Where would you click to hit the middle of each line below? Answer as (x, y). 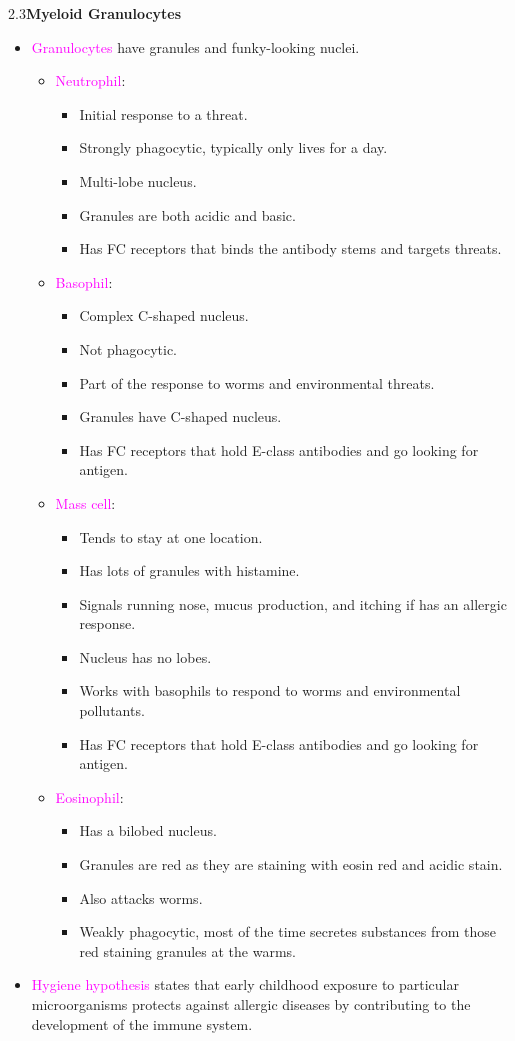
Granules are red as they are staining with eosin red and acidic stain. (291, 864)
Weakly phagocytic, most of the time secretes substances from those (288, 931)
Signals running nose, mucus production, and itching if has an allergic (293, 603)
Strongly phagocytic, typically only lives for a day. (233, 147)
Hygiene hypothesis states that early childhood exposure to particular (245, 984)
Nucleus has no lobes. (145, 656)
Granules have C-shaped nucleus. (180, 416)
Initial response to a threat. (163, 113)
